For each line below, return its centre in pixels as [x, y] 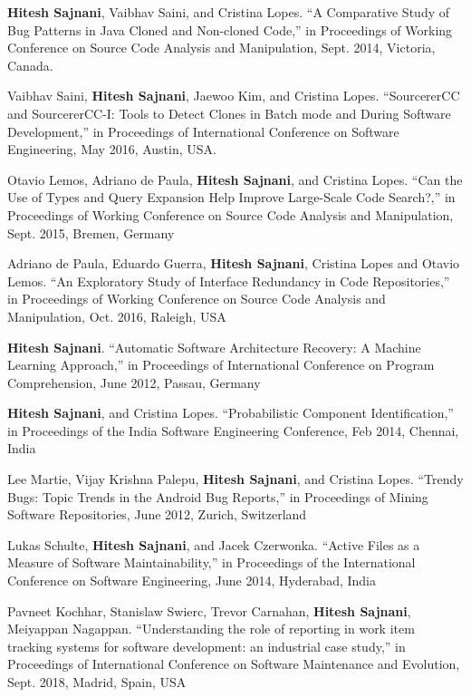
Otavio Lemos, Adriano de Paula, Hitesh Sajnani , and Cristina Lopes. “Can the [235, 179]
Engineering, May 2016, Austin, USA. [112, 149]
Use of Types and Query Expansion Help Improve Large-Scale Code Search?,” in [231, 197]
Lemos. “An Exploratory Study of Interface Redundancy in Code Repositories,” [229, 281]
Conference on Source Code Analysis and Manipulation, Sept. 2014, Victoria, [221, 48]
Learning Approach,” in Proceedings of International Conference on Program [221, 365]
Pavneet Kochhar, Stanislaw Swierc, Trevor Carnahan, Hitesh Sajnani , [209, 610]
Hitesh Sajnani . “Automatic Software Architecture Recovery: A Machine [214, 347]
